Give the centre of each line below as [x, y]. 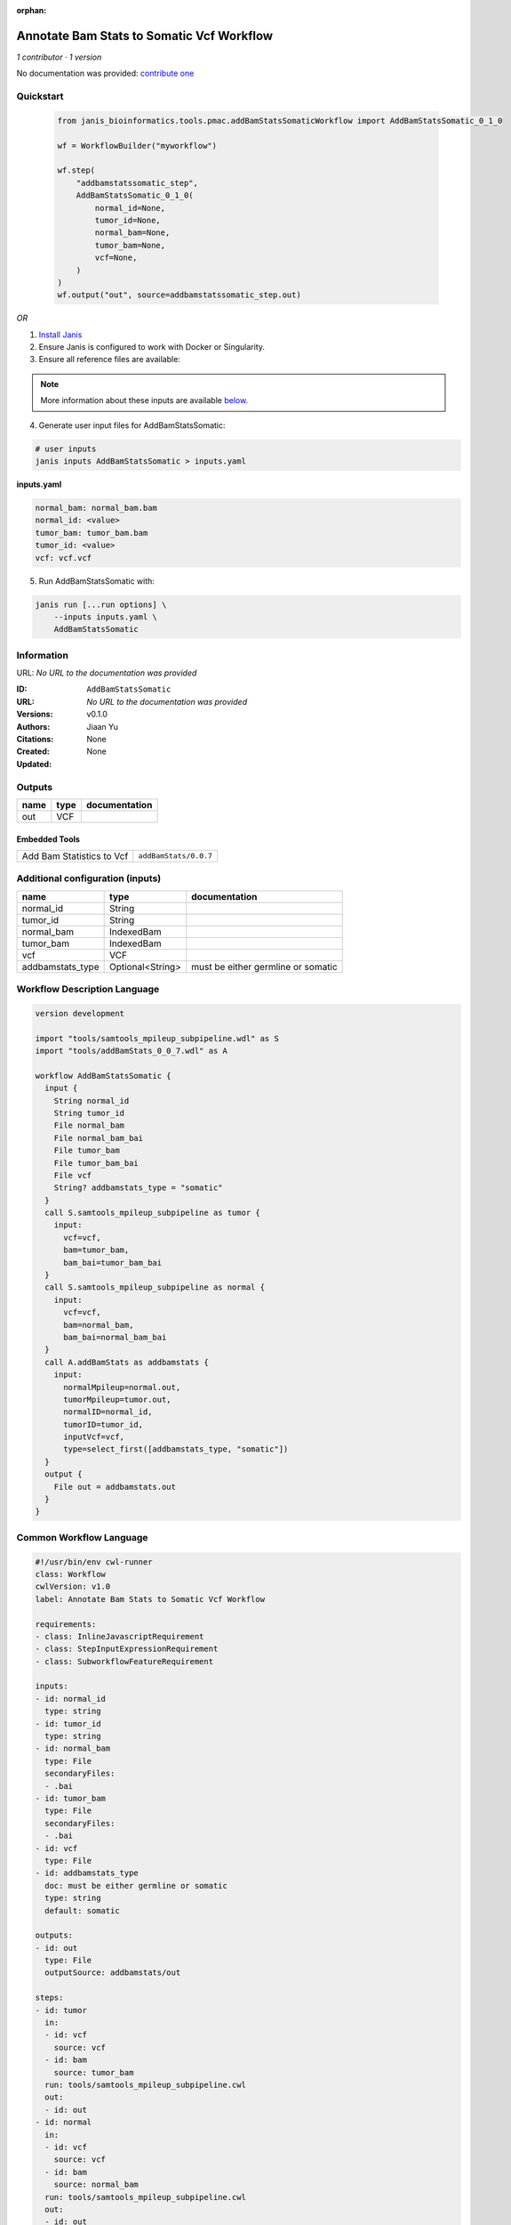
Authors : [33, 726]
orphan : [32, 10]
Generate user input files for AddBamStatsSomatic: [132, 425]
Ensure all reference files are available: [110, 360]
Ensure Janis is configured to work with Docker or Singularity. [152, 347]
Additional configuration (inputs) [89, 878]
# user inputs [66, 449]
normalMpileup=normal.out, [122, 1387]
